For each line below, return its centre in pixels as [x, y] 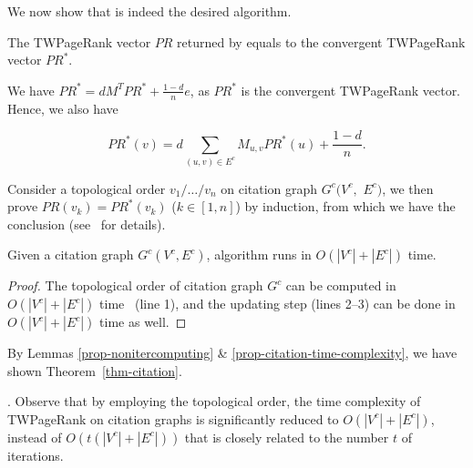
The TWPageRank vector [79, 41]
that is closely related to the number [287, 437]
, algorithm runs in [259, 254]
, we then [408, 188]
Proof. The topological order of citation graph [135, 285]
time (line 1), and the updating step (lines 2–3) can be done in [278, 303]
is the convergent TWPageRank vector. [351, 90]
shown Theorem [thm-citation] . [95, 370]
